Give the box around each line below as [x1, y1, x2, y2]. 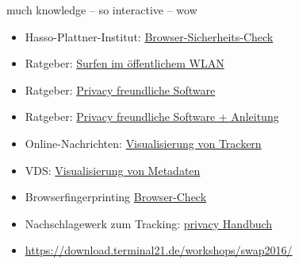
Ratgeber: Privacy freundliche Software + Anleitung [25, 108, 279, 125]
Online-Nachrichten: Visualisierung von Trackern [25, 134, 262, 151]
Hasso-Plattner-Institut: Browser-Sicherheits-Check [25, 28, 274, 45]
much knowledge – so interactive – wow [6, 2, 197, 17]
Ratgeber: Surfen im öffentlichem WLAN [25, 55, 224, 72]
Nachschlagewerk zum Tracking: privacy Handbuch [25, 215, 273, 231]
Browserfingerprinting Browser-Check [25, 188, 207, 205]
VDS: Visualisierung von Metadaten [25, 161, 201, 178]
